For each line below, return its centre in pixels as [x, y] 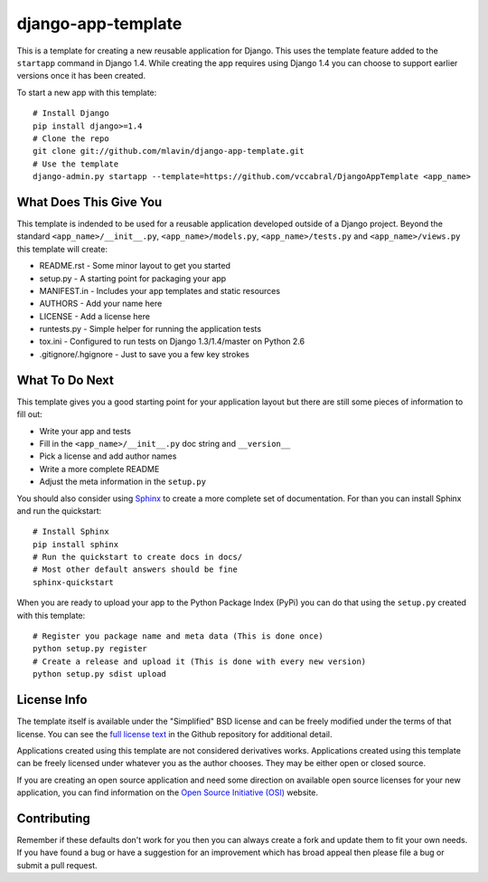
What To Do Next [66, 380]
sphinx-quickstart [74, 582]
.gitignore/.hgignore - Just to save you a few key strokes [145, 354]
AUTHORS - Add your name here [101, 304]
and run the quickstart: [59, 510]
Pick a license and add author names [108, 456]
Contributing [53, 818]
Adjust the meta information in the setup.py [123, 482]
